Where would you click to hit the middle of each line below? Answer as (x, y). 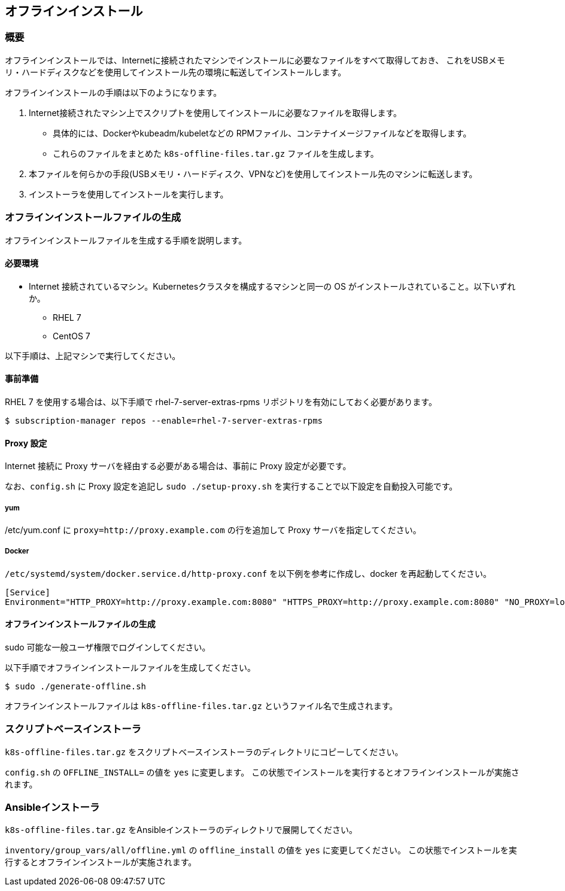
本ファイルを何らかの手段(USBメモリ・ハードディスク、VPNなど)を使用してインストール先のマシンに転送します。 (253, 174)
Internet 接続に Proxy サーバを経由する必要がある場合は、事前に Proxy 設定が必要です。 (178, 466)
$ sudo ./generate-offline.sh (76, 686)
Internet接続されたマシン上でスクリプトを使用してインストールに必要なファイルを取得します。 (215, 112)
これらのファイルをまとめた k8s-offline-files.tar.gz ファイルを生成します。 (216, 153)
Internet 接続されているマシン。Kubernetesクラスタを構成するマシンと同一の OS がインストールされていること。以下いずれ (272, 286)
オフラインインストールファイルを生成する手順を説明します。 (126, 240)
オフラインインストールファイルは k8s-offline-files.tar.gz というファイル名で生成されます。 (201, 705)
